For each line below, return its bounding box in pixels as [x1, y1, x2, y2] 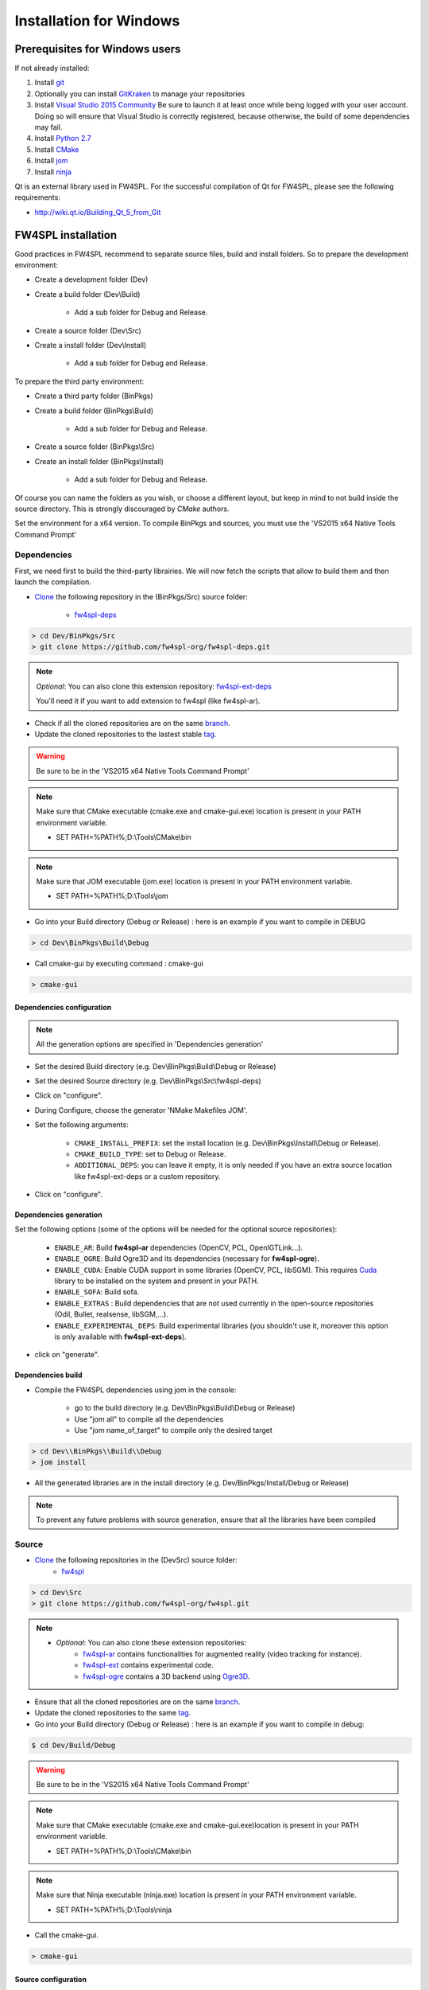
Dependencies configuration [14, 1003, 112, 1013]
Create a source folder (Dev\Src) [34, 326, 142, 335]
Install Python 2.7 [34, 134, 91, 143]
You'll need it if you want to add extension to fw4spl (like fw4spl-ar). [36, 696, 261, 706]
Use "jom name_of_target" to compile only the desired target [74, 1425, 273, 1434]
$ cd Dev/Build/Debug [31, 1740, 116, 1750]
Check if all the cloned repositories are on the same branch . [34, 718, 230, 728]
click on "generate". [34, 1350, 99, 1360]
